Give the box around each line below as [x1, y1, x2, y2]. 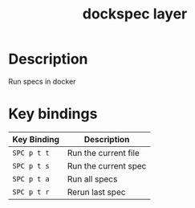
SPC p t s [12, 161, 50, 170]
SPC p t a [12, 174, 50, 183]
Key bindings [8, 105, 98, 123]
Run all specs [67, 173, 118, 185]
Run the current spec [67, 160, 147, 171]
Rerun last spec [67, 186, 126, 198]
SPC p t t [12, 148, 50, 157]
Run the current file [67, 147, 140, 158]
